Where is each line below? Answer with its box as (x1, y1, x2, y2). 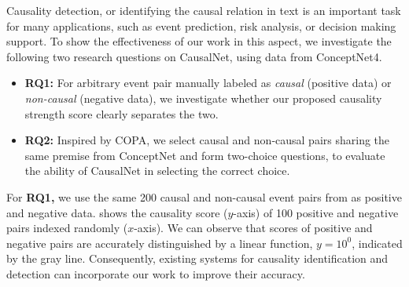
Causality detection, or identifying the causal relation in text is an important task (6, 2, 401, 18)
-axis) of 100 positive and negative (233, 204, 399, 220)
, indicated (352, 234, 403, 251)
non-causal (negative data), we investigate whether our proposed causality (24, 89, 382, 106)
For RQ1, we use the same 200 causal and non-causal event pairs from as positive (6, 188, 402, 205)
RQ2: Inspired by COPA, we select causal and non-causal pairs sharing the (24, 132, 390, 148)
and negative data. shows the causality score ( (6, 204, 228, 220)
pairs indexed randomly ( (6, 220, 128, 236)
